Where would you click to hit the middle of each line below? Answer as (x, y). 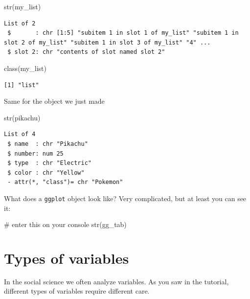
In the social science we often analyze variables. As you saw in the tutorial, (116, 281)
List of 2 (20, 23)
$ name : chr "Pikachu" (48, 144)
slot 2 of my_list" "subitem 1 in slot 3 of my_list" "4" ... (107, 42)
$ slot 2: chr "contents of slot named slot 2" (86, 52)
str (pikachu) (22, 117)
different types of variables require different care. (77, 291)
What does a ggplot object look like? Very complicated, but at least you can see (125, 198)
